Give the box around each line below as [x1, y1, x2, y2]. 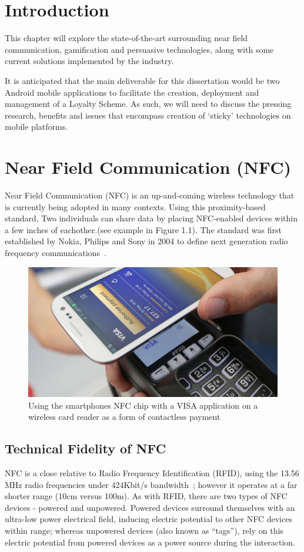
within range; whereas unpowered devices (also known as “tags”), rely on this [5, 524, 283, 537]
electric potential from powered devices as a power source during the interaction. [5, 536, 295, 548]
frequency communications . [5, 246, 106, 258]
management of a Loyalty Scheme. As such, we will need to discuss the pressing [5, 97, 292, 110]
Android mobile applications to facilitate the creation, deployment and [5, 86, 259, 98]
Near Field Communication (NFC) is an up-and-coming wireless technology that [5, 189, 295, 201]
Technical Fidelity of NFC [5, 439, 166, 457]
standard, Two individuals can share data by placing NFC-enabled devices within [5, 212, 298, 224]
